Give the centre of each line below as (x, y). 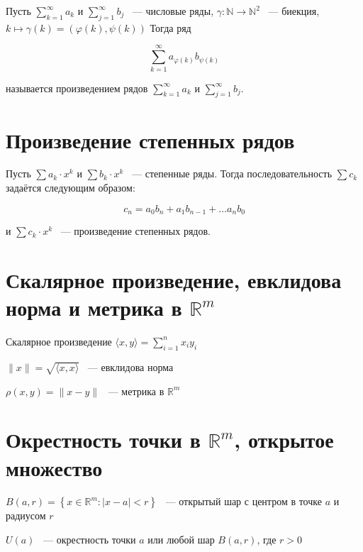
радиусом (26, 515)
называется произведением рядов (77, 88)
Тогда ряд (171, 27)
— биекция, (294, 11)
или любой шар (181, 540)
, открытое (284, 440)
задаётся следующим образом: (71, 188)
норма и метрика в (94, 308)
